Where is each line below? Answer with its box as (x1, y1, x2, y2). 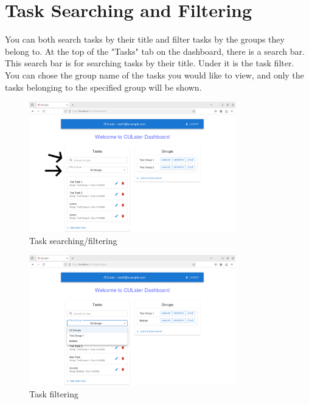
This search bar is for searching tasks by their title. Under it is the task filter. (5, 57, 294, 69)
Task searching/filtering (29, 234, 117, 246)
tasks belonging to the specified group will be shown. (5, 80, 202, 93)
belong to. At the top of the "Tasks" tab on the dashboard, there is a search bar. (5, 44, 305, 57)
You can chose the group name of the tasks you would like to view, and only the (5, 68, 304, 81)
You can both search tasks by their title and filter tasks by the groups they (5, 33, 285, 46)
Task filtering (29, 387, 79, 400)
